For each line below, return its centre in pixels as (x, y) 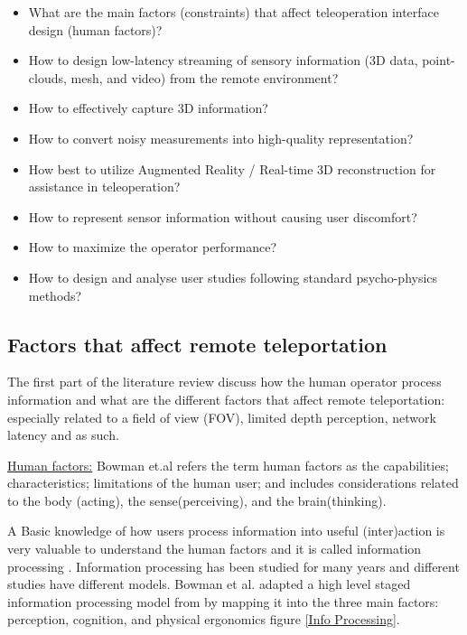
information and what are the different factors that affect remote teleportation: (226, 399)
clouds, (47, 77)
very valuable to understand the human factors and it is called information (215, 549)
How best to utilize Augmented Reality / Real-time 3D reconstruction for (232, 168)
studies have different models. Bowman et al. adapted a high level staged (209, 584)
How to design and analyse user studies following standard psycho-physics (233, 277)
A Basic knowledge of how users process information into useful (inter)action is (226, 531)
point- (439, 60)
